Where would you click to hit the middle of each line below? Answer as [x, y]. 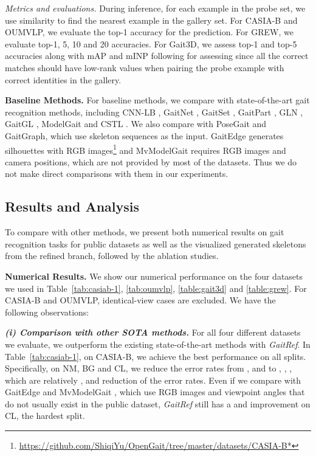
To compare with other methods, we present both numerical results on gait [145, 232]
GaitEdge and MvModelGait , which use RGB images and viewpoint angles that [155, 392]
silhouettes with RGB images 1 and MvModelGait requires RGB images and [146, 149]
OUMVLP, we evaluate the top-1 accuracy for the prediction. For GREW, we [149, 32]
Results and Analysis [72, 206]
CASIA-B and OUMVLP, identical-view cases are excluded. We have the [140, 300]
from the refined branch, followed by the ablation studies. [112, 256]
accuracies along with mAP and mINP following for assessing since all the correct [157, 56]
